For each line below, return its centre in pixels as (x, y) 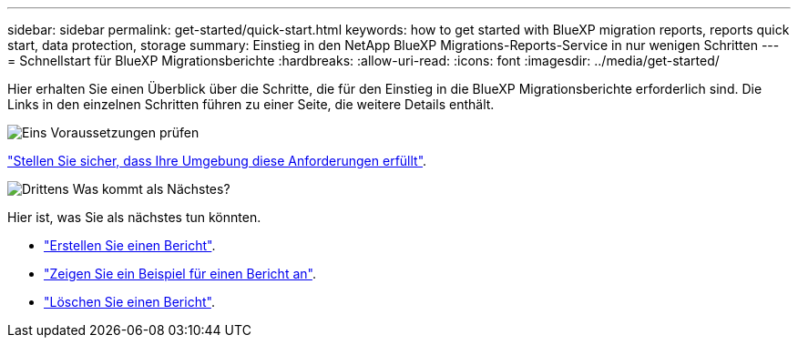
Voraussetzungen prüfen (125, 132)
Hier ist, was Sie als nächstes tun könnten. (134, 217)
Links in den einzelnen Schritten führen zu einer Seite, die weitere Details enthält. (251, 104)
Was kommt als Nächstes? (151, 189)
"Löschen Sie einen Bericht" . (129, 302)
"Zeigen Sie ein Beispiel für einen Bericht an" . (180, 274)
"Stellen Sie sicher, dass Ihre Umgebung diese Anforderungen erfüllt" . (217, 161)
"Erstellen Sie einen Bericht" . (130, 245)
